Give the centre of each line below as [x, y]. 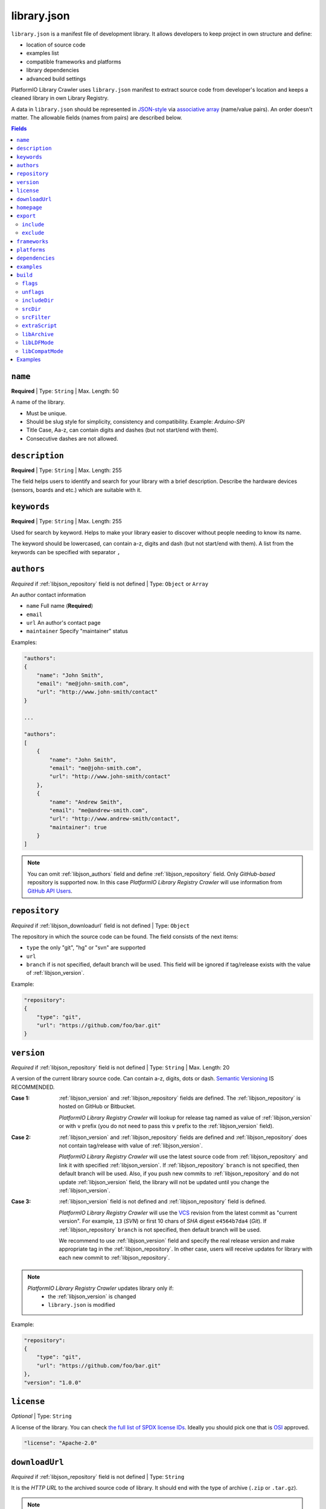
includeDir [38, 301]
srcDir [32, 309]
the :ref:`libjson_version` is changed [92, 1296]
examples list [43, 53]
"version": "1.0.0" [53, 1383]
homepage [29, 207]
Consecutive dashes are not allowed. [72, 438]
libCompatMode [43, 351]
